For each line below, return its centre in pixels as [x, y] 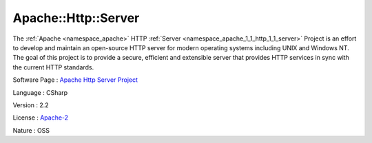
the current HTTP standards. [53, 67]
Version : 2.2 [31, 105]
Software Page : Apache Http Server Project [75, 80]
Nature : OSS [31, 130]
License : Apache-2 [41, 118]
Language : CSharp [40, 92]
